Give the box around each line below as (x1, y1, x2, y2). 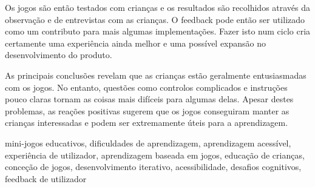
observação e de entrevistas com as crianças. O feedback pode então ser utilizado (5, 13, 305, 25)
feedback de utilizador (5, 172, 87, 185)
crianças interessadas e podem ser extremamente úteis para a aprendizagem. (5, 116, 288, 129)
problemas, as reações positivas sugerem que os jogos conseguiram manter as (5, 104, 290, 117)
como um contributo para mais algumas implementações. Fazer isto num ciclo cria (5, 25, 311, 38)
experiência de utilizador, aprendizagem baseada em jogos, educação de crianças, (5, 148, 305, 161)
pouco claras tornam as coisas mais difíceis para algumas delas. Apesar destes (5, 93, 294, 105)
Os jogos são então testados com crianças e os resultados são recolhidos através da (5, 1, 311, 13)
